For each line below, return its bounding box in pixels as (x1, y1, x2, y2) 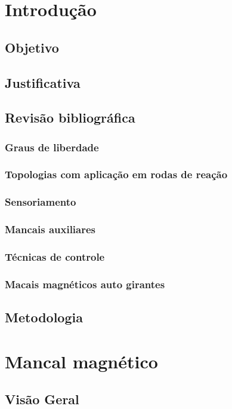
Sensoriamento (5, 194, 76, 209)
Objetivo (5, 38, 59, 56)
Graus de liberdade (5, 139, 99, 154)
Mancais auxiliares (5, 222, 96, 237)
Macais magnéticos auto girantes (5, 276, 165, 291)
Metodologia (5, 308, 83, 326)
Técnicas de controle (5, 249, 105, 264)
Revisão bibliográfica (5, 108, 135, 127)
